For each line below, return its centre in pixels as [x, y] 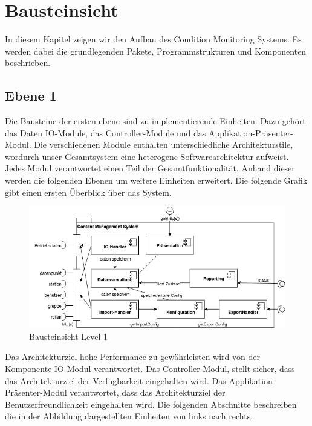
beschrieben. [28, 63]
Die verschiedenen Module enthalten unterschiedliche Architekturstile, [164, 145]
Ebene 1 [31, 95]
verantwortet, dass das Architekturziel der [148, 392]
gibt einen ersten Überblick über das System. [88, 192]
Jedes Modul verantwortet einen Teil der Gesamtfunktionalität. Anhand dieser [150, 168]
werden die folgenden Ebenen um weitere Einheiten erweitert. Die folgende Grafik [156, 180]
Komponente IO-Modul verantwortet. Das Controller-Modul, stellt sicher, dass [150, 368]
